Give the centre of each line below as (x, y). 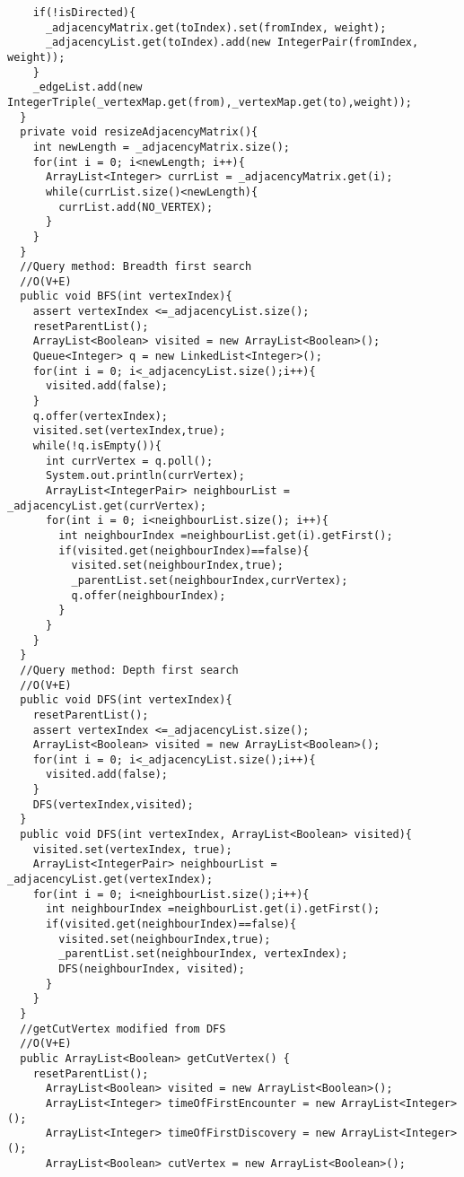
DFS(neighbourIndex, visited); (152, 969)
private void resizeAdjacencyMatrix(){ (139, 132)
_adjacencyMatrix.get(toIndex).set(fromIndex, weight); (216, 27)
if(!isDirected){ (84, 13)
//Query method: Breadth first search (136, 267)
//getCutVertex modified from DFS (123, 1029)
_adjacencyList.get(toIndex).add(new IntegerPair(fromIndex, (232, 43)
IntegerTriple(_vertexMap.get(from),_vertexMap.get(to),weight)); (210, 102)
